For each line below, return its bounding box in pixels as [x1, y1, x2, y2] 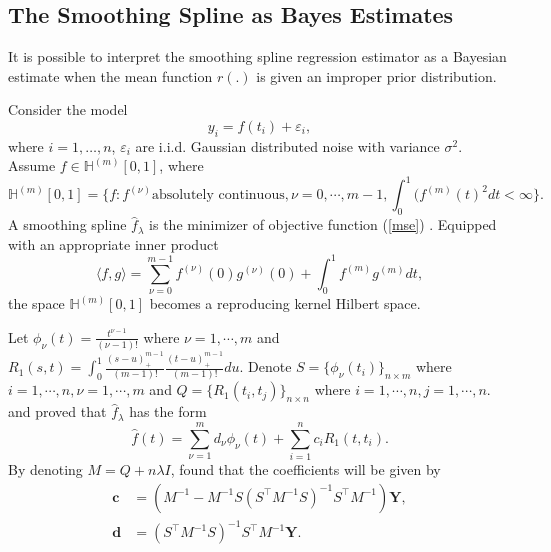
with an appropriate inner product [8, 233, 219, 254]
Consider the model [8, 99, 128, 120]
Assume [8, 155, 56, 176]
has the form [129, 401, 207, 422]
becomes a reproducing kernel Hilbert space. [149, 293, 421, 314]
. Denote [239, 356, 292, 377]
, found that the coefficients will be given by [170, 459, 441, 480]
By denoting [8, 459, 83, 480]
